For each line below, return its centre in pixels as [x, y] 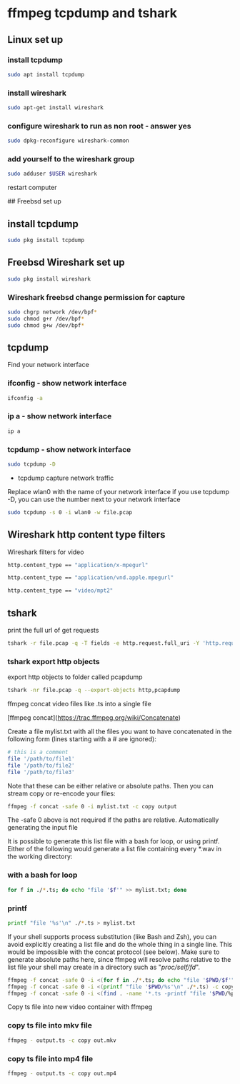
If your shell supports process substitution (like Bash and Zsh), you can [112, 936]
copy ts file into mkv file [50, 1025]
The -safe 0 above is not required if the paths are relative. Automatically [113, 820]
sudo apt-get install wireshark [55, 108]
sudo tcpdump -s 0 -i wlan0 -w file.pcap [70, 512]
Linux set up [35, 40]
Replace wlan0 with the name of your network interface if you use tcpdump [119, 491]
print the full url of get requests [53, 631]
